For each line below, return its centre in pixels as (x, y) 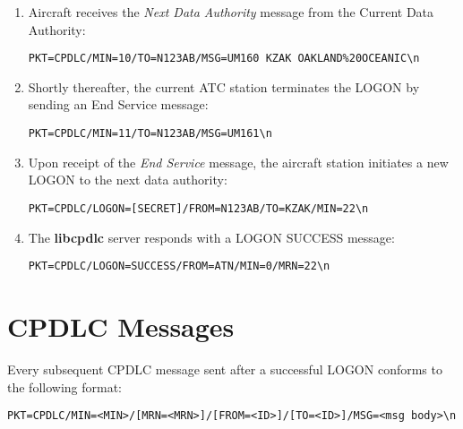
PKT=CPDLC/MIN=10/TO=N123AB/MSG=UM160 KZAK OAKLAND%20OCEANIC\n (224, 59)
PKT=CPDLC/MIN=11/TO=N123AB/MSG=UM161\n (150, 134)
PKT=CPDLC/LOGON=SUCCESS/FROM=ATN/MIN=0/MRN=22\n (179, 266)
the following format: (65, 386)
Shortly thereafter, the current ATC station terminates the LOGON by (224, 86)
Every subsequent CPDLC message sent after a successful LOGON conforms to (225, 369)
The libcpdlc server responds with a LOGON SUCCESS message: (211, 237)
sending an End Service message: (118, 104)
